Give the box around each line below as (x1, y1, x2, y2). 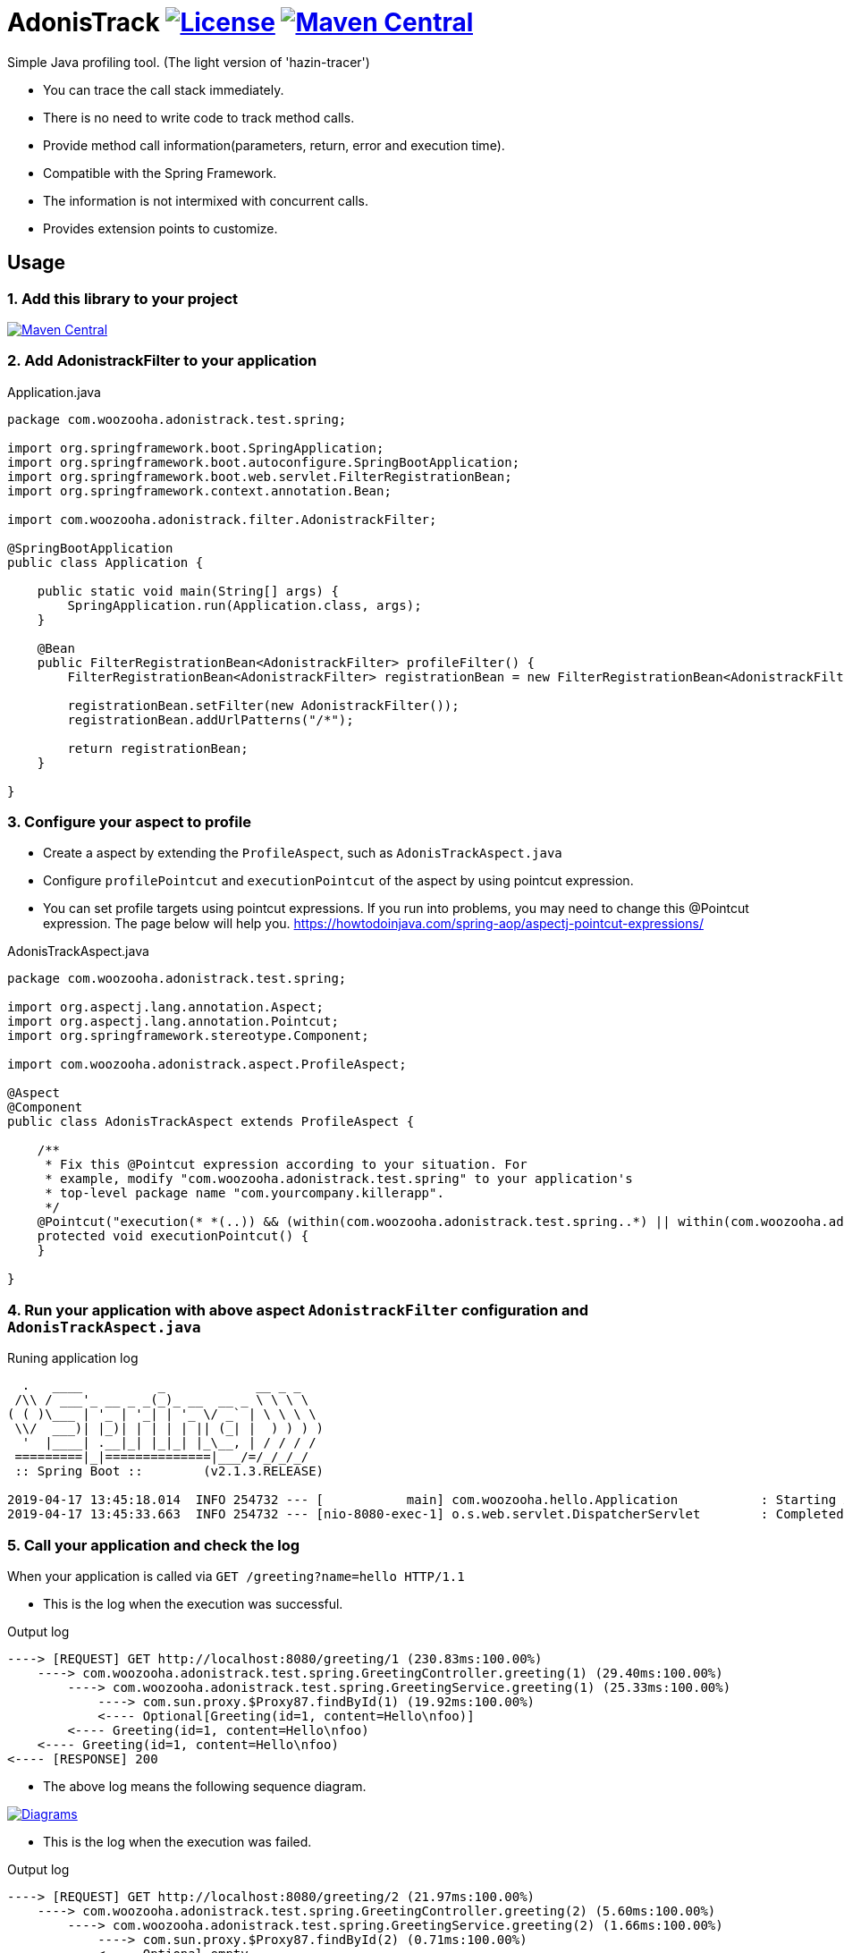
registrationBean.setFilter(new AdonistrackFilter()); (67, 697, 460, 713)
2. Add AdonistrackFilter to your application (7, 351, 317, 370)
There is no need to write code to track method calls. (43, 109, 355, 125)
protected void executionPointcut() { (37, 1229, 309, 1244)
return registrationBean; (67, 740, 249, 756)
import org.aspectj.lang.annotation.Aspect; (7, 1000, 325, 1015)
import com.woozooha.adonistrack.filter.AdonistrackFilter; (7, 511, 437, 527)
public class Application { (7, 554, 204, 570)
